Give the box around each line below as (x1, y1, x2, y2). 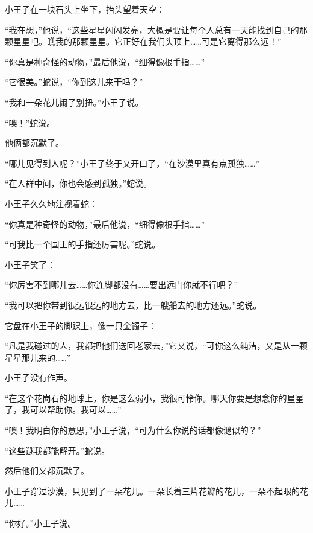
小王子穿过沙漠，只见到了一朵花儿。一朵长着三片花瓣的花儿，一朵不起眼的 (5, 484, 300, 497)
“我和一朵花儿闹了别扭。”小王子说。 (5, 95, 144, 108)
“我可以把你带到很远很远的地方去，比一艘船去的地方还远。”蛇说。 (5, 298, 262, 311)
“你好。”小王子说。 (5, 517, 76, 529)
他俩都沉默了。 (5, 136, 64, 149)
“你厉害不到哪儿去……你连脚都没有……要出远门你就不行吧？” (5, 278, 238, 291)
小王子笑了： (5, 258, 55, 270)
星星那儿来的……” (5, 351, 71, 363)
